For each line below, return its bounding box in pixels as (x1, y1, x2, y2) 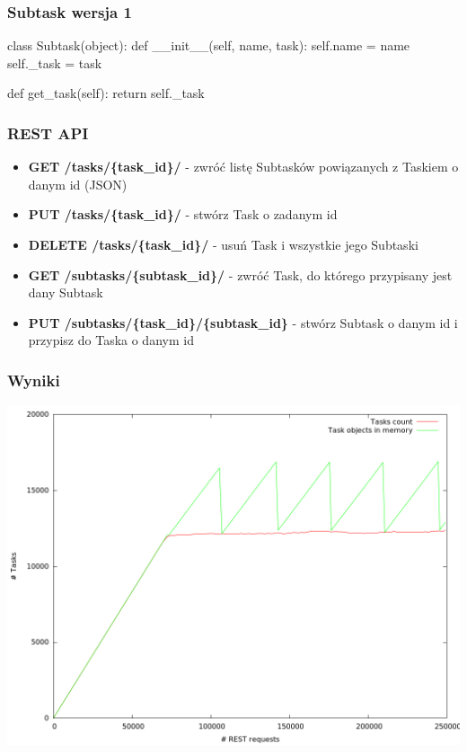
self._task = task (7, 53, 102, 72)
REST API (7, 121, 89, 144)
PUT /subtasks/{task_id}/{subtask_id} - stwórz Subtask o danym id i (28, 313, 458, 332)
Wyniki (7, 368, 60, 391)
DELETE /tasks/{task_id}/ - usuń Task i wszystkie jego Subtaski (28, 235, 419, 253)
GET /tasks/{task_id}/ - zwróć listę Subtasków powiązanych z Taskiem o (28, 157, 459, 176)
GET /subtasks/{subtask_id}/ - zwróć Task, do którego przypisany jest (28, 265, 453, 284)
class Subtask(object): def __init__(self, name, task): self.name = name (7, 36, 410, 55)
